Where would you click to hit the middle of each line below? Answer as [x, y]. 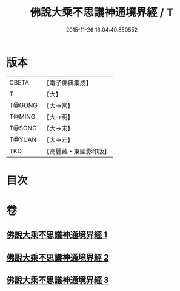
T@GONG [23, 105]
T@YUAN [23, 139]
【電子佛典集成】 [68, 83]
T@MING [22, 116]
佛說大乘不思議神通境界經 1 [57, 235]
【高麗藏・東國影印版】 [77, 151]
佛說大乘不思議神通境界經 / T [102, 12]
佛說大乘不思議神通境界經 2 [58, 257]
